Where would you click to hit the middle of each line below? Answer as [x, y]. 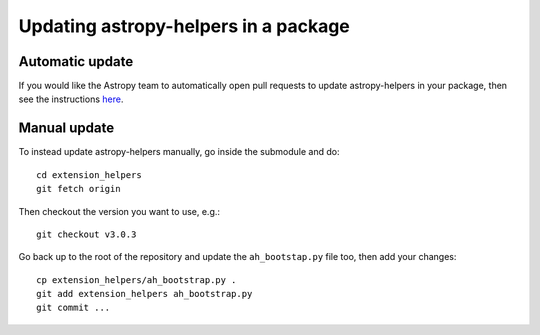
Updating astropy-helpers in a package [184, 26]
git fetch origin [78, 189]
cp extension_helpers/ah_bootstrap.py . [136, 279]
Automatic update [76, 61]
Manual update [66, 128]
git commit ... [73, 308]
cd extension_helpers [89, 174]
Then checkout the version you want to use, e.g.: [119, 211]
